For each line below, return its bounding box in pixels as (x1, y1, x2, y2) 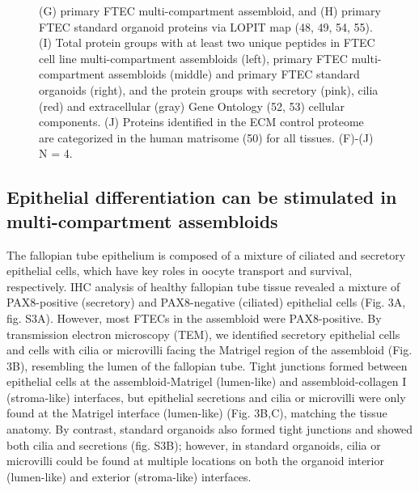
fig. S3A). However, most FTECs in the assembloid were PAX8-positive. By (6, 309, 382, 326)
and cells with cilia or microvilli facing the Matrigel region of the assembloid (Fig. (6, 341, 413, 358)
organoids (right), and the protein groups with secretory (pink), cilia (39, 81, 379, 98)
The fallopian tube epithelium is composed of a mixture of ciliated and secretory (6, 246, 406, 263)
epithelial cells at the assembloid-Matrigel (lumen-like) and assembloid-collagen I (6, 373, 407, 390)
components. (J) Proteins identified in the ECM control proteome (39, 113, 364, 130)
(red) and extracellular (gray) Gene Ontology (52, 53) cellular (39, 97, 345, 114)
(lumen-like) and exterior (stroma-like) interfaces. (6, 468, 252, 485)
